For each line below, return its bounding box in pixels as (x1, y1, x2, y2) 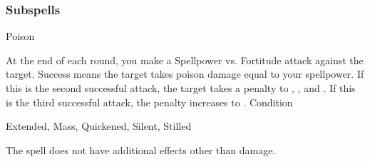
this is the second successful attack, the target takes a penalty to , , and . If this (6, 81, 356, 95)
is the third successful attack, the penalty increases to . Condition (6, 94, 293, 109)
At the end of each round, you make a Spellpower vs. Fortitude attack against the (6, 52, 364, 67)
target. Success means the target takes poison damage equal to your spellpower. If (6, 66, 364, 81)
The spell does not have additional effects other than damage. (6, 142, 276, 157)
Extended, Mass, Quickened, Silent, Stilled (6, 118, 192, 133)
